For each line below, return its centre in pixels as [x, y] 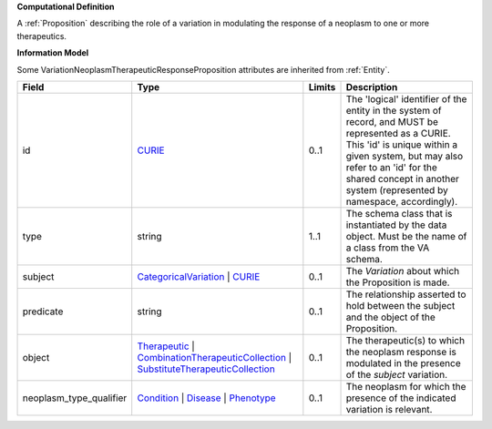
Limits [322, 87]
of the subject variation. [397, 374]
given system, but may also [405, 156]
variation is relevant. [389, 409]
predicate [43, 312]
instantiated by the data [396, 225]
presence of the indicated [401, 398]
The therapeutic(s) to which [405, 340]
